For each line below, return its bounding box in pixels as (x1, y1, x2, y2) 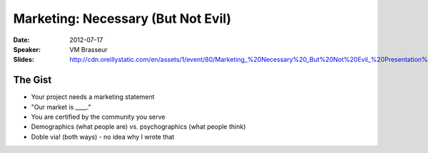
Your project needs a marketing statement (31, 93, 155, 101)
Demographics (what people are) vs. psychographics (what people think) (31, 122, 246, 131)
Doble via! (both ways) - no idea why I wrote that (31, 132, 175, 141)
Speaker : (13, 45, 41, 53)
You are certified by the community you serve (31, 112, 165, 121)
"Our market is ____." (31, 102, 92, 111)
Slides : (13, 56, 35, 64)
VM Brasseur (69, 45, 108, 53)
